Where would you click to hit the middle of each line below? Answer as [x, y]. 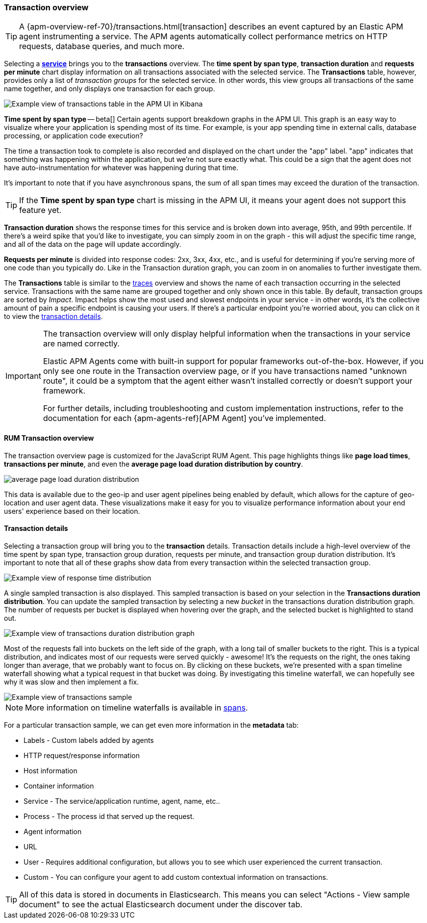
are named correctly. [81, 344]
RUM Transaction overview [49, 438]
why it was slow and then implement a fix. [72, 682]
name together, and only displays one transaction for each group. [110, 89]
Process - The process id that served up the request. [109, 816]
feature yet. [40, 210]
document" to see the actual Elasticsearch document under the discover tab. [161, 904]
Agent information [53, 831]
